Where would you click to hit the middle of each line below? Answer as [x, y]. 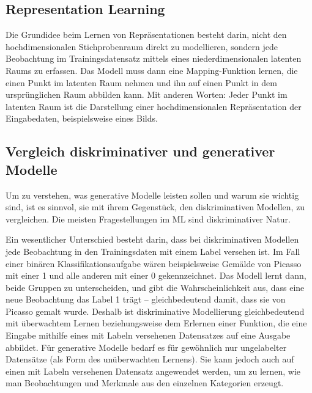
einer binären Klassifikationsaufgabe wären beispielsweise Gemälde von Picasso [154, 263]
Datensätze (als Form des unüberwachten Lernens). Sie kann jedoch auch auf [150, 359]
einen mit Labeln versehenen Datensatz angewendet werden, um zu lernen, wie [153, 371]
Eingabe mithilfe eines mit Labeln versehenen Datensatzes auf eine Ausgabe [148, 335]
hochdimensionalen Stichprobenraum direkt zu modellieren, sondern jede [142, 46]
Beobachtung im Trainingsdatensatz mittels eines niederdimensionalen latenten [154, 58]
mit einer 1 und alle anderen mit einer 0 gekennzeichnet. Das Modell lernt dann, [156, 275]
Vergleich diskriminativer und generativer [140, 151]
